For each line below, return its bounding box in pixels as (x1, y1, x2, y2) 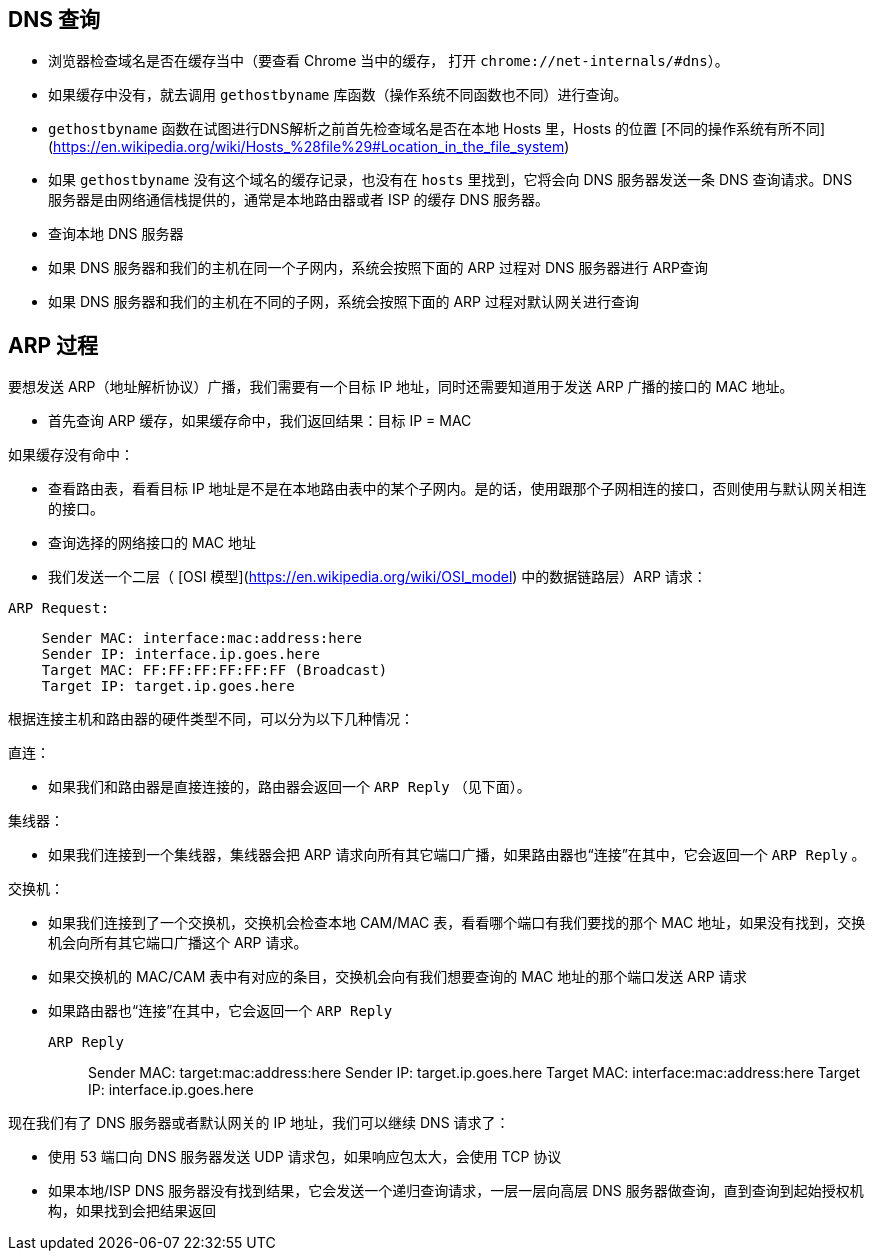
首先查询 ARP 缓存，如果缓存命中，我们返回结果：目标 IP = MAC (48, 412, 472, 430)
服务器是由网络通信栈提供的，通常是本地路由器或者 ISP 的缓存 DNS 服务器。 (48, 191, 550, 209)
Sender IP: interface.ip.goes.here (41, 646, 320, 663)
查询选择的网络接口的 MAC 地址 (48, 534, 256, 552)
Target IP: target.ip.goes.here (41, 678, 295, 695)
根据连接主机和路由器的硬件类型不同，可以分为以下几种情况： (8, 710, 414, 728)
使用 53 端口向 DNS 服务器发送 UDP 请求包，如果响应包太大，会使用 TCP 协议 (48, 1148, 562, 1166)
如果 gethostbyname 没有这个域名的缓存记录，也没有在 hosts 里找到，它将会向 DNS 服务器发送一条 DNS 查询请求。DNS (48, 171, 853, 189)
